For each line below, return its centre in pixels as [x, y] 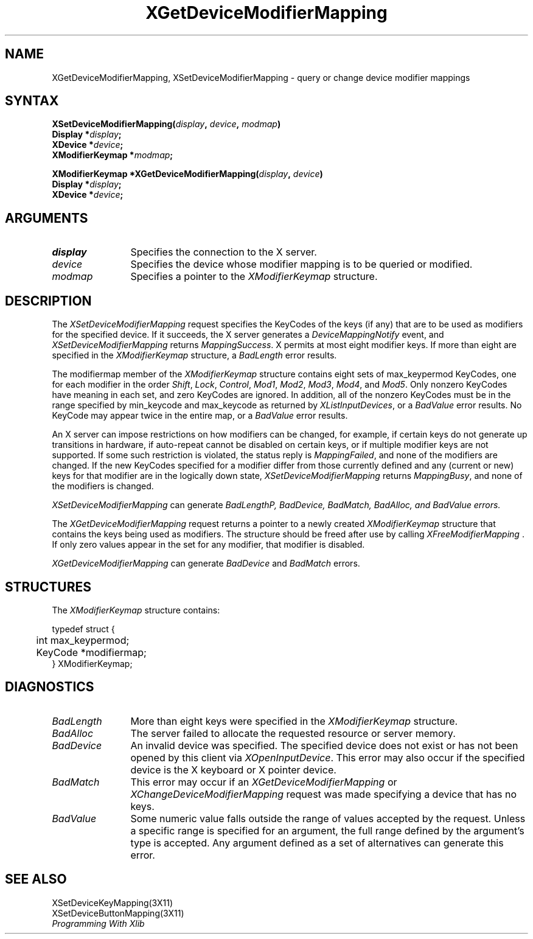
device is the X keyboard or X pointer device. [233, 770]
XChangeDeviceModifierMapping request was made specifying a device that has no [324, 794]
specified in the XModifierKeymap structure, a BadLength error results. [194, 355]
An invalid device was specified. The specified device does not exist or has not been [324, 745]
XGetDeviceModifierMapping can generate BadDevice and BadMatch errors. [206, 564]
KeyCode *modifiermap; [91, 652]
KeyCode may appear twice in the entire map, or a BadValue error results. [200, 416]
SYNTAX [32, 101]
